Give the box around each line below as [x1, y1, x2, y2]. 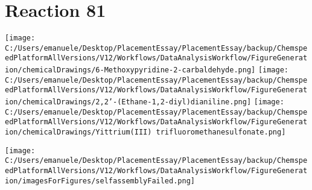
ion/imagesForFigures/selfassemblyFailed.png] [5, 176, 195, 185]
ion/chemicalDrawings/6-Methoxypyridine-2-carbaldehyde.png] [5, 66, 256, 75]
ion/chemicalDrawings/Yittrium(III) [5, 128, 152, 137]
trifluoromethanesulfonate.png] [156, 128, 286, 137]
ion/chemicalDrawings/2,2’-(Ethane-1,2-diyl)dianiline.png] [5, 98, 252, 107]
